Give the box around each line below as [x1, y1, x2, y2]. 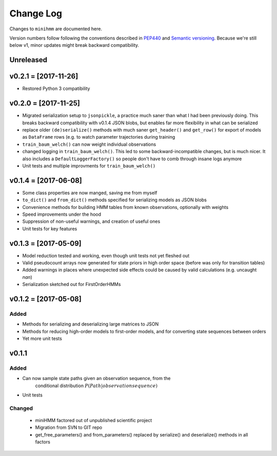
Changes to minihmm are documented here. [9, 26, 103, 32]
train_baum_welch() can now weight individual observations [22, 141, 156, 147]
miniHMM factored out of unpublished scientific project [35, 417, 152, 424]
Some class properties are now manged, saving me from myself [22, 189, 157, 196]
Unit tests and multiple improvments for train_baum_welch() [22, 162, 156, 169]
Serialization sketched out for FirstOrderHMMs [22, 281, 121, 288]
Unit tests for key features [22, 225, 77, 232]
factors [35, 439, 51, 445]
